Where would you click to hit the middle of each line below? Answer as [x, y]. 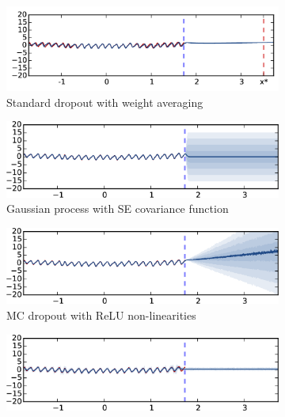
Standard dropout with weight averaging [105, 102]
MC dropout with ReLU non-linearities [101, 315]
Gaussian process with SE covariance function [118, 208]
